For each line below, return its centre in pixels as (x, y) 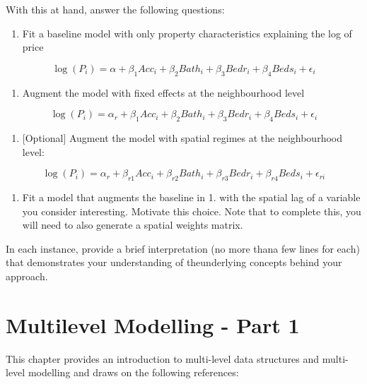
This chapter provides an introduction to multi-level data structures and (163, 358)
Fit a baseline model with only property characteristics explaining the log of (187, 33)
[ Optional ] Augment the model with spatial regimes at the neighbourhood (182, 137)
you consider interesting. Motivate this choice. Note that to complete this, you (192, 211)
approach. (27, 276)
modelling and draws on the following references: (133, 372)
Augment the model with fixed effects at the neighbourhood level (163, 92)
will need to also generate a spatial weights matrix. (133, 225)
